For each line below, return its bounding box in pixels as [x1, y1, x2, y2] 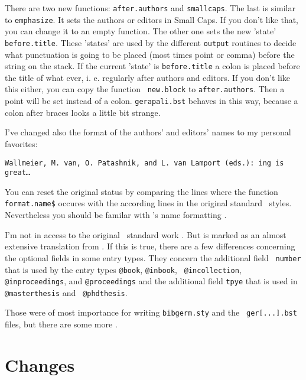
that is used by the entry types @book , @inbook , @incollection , [5, 263, 242, 275]
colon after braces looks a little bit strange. [5, 106, 161, 118]
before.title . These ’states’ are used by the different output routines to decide [5, 36, 297, 48]
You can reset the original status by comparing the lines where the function [5, 185, 278, 197]
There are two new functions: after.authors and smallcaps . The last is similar [5, 2, 295, 14]
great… [5, 168, 30, 177]
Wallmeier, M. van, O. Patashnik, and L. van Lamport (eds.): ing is [5, 158, 284, 167]
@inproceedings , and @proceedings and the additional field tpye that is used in [5, 275, 298, 287]
